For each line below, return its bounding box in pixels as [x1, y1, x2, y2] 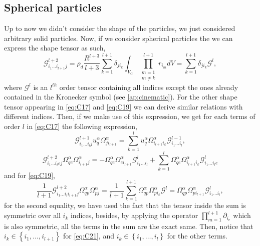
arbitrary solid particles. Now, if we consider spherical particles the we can [4, 32, 233, 43]
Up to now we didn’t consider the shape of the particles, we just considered [4, 23, 235, 33]
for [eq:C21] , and [63, 230, 114, 241]
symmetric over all [4, 210, 61, 220]
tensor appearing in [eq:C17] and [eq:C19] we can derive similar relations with [4, 101, 243, 111]
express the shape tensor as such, [4, 42, 106, 53]
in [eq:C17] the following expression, [27, 120, 137, 131]
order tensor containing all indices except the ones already [59, 81, 238, 92]
